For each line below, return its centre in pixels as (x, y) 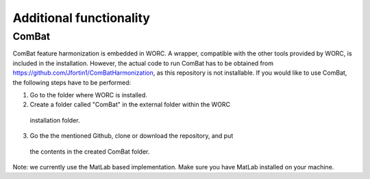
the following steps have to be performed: (72, 82)
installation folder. (55, 120)
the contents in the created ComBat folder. (90, 152)
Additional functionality (82, 18)
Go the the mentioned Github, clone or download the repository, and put (132, 136)
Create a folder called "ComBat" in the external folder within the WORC (130, 105)
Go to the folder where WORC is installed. (88, 95)
